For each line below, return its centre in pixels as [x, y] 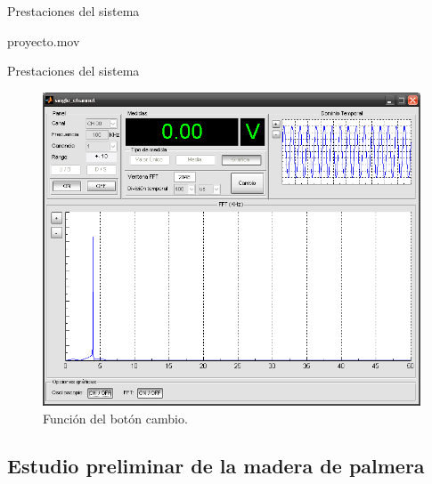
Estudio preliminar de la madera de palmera [216, 466]
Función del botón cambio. [115, 418]
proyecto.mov [44, 40]
